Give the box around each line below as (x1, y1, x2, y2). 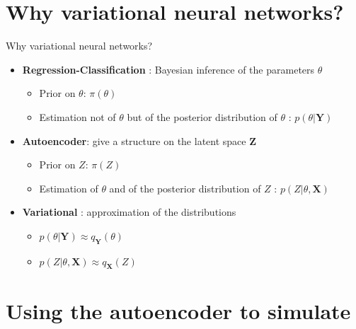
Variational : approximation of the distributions (22, 204, 236, 219)
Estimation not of (39, 109, 116, 124)
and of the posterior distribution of (109, 180, 261, 195)
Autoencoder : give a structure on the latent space (22, 133, 246, 148)
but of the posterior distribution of (127, 109, 277, 124)
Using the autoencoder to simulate (6, 296, 351, 325)
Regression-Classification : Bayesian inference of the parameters (22, 62, 315, 76)
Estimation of (39, 180, 98, 195)
